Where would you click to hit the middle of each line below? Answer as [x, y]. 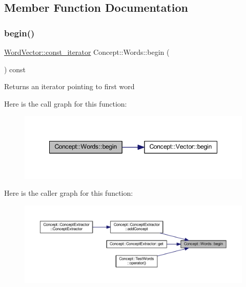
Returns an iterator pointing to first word [69, 86]
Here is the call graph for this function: [66, 103]
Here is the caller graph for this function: [69, 193]
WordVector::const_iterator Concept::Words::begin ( [87, 52]
